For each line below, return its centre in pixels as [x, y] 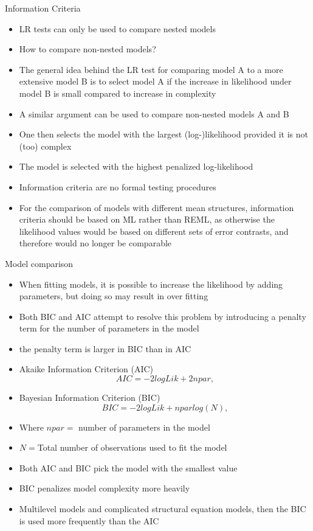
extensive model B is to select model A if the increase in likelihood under [155, 81]
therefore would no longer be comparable [95, 243]
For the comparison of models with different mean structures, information [156, 207]
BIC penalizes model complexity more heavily [105, 488]
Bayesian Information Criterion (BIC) [90, 397]
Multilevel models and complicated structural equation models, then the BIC [163, 509]
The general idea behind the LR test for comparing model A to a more [151, 69]
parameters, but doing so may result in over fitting [114, 296]
